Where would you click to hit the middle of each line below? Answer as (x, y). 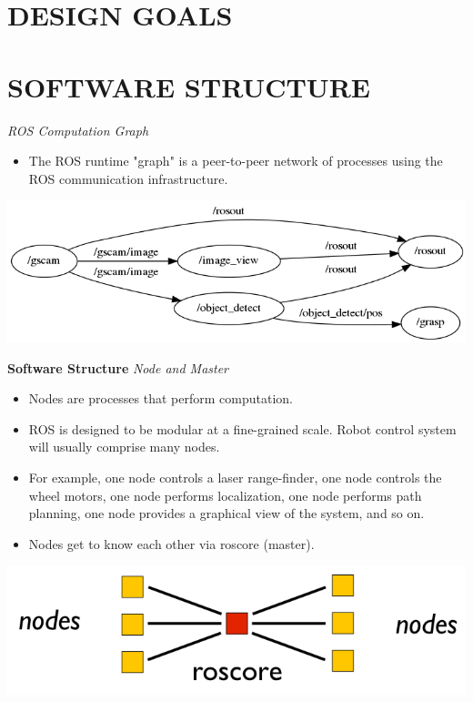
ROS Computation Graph (78, 130)
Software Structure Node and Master (118, 367)
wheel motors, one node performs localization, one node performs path (225, 495)
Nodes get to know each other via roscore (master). (171, 543)
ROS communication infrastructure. (128, 178)
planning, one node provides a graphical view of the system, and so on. (226, 513)
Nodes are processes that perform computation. (161, 398)
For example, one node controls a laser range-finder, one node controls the (235, 477)
